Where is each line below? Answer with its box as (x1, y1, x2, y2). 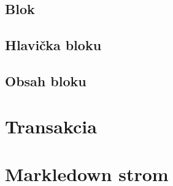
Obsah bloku (5, 71, 87, 90)
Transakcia (5, 113, 97, 138)
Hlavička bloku (5, 35, 102, 54)
